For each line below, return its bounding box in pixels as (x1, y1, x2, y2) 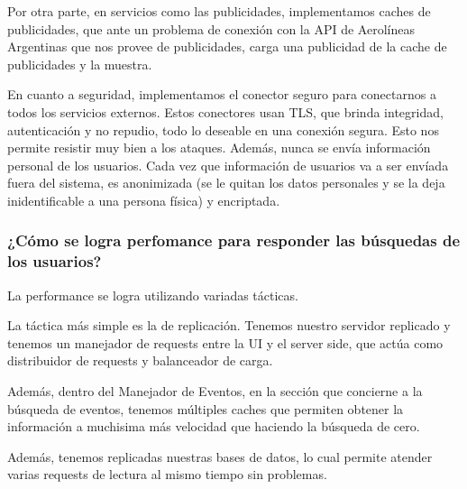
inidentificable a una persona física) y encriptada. (7, 190, 280, 209)
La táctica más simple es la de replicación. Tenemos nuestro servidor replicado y (7, 316, 451, 335)
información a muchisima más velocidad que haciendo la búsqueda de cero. (7, 417, 420, 436)
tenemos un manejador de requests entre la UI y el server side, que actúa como (7, 333, 444, 352)
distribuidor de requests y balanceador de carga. (7, 351, 273, 370)
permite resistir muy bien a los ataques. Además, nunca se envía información (7, 138, 431, 157)
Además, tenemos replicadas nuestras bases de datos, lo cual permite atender (7, 447, 433, 466)
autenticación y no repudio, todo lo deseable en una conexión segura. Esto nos (7, 120, 439, 139)
